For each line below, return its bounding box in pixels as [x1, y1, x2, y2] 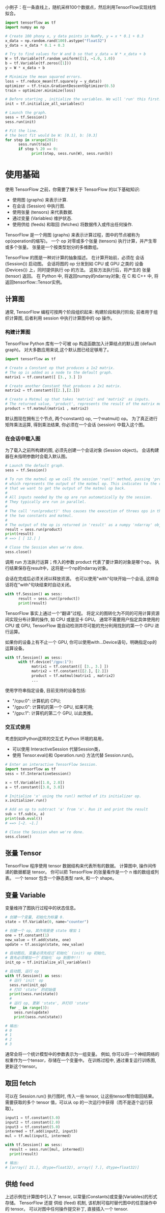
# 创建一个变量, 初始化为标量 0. [5, 915, 65, 920]
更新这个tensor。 [5, 1064, 40, 1069]
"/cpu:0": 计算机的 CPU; [12, 697, 61, 704]
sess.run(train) [18, 142, 52, 147]
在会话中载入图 [5, 435, 41, 442]
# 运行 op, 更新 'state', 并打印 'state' [9, 1001, 90, 1006]
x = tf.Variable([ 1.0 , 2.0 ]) [5, 780, 65, 785]
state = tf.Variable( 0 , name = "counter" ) [5, 920, 89, 924]
